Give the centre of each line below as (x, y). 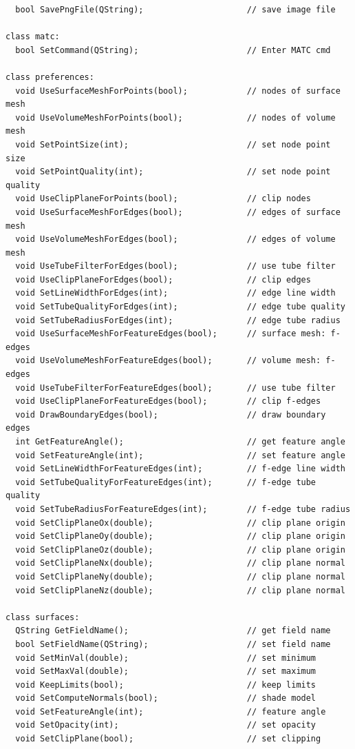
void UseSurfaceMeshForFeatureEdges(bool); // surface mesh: (171, 334)
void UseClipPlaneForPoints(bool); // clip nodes (163, 199)
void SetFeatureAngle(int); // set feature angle (180, 455)
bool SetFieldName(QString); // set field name (173, 644)
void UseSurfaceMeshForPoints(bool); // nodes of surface (178, 91)
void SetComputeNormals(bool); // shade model (166, 698)
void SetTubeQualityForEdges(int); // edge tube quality (180, 307)
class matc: (33, 37)
